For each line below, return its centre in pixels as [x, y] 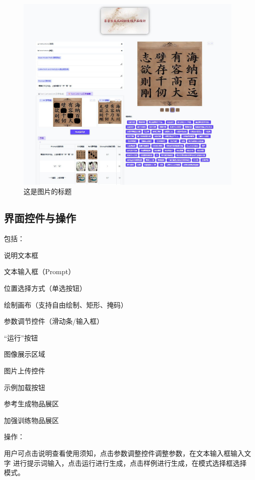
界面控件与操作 [40, 218]
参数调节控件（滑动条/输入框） [54, 321]
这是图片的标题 [48, 191]
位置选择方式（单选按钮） [45, 288]
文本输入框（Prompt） [39, 271]
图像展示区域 [25, 354]
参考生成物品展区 [31, 404]
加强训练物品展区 [31, 420]
